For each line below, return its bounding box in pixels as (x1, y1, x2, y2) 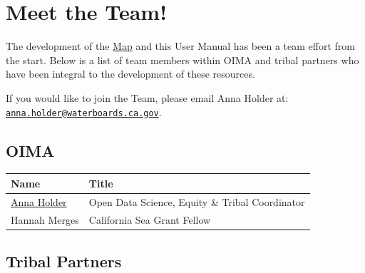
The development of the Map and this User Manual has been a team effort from (6, 38, 355, 53)
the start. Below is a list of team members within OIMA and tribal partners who (6, 52, 359, 67)
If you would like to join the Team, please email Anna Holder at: (6, 90, 289, 105)
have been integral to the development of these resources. (6, 66, 255, 81)
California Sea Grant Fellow (88, 212, 211, 227)
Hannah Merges (11, 212, 79, 227)
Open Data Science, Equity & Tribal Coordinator (88, 194, 305, 209)
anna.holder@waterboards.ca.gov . (6, 104, 162, 119)
